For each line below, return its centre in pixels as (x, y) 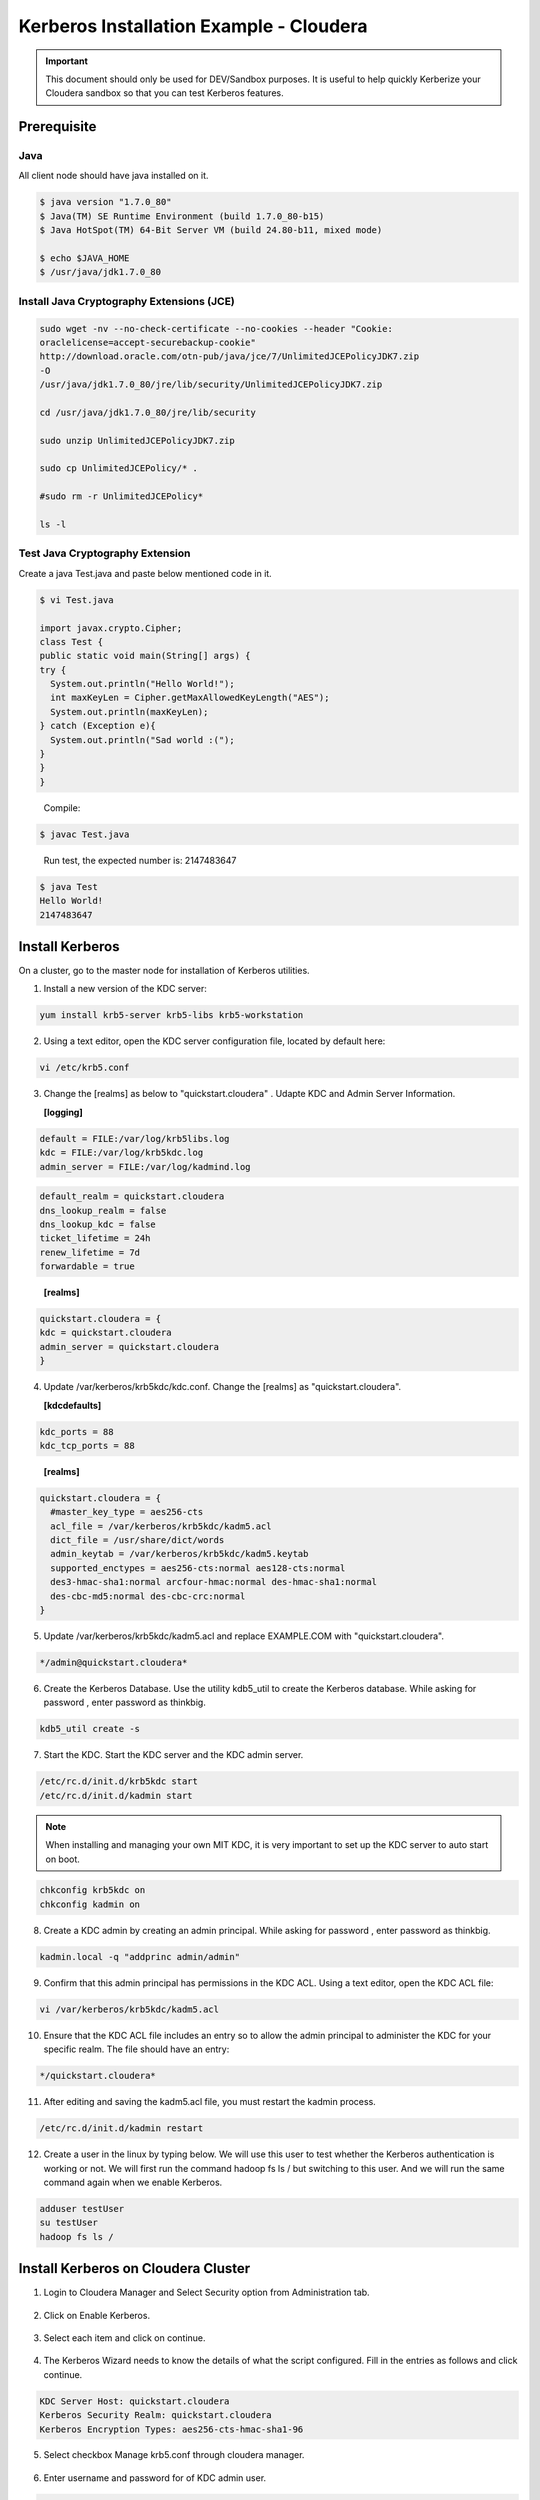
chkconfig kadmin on (89, 1904)
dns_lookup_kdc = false (98, 1224)
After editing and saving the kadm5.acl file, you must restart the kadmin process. (210, 2102)
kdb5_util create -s (89, 1729)
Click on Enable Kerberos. (96, 2315)
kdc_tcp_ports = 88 (87, 1445)
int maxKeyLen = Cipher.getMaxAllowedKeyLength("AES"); (190, 698)
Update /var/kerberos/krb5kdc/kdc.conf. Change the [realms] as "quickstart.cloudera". (222, 1387)
